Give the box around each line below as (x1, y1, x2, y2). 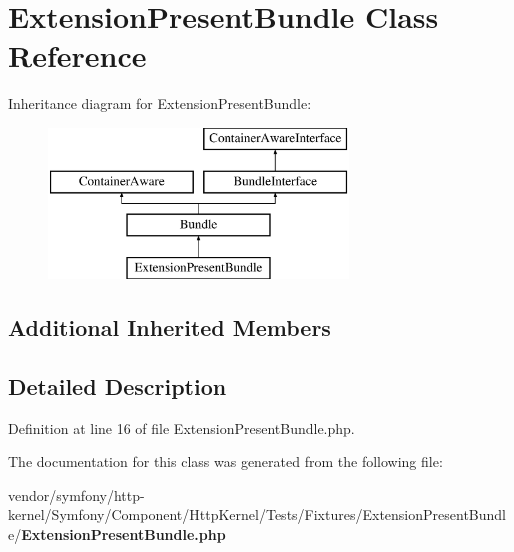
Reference (8, 35, 147, 76)
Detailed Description (8, 370, 227, 401)
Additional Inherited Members (8, 312, 331, 343)
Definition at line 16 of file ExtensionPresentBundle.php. (8, 417, 355, 438)
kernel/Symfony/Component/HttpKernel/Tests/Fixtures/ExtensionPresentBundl (8, 504, 506, 525)
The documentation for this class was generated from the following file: (8, 451, 443, 472)
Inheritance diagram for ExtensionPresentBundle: (8, 93, 312, 114)
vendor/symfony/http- (8, 484, 145, 505)
